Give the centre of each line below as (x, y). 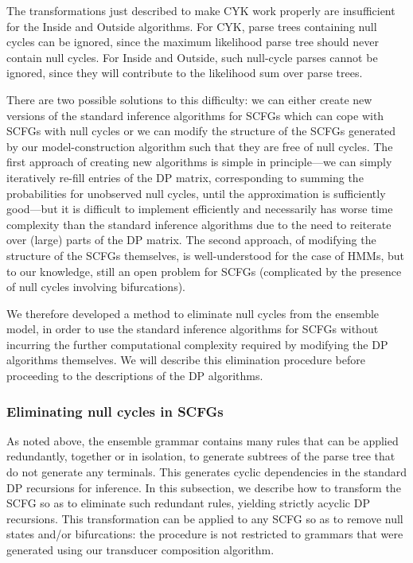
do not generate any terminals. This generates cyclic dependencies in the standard (206, 472)
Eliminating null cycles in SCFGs (115, 411)
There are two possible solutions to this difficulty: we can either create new (189, 99)
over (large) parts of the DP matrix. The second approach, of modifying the (191, 240)
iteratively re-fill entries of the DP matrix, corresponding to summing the (185, 177)
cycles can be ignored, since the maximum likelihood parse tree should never (193, 42)
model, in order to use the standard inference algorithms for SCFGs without (193, 329)
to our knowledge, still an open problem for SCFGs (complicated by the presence (204, 271)
